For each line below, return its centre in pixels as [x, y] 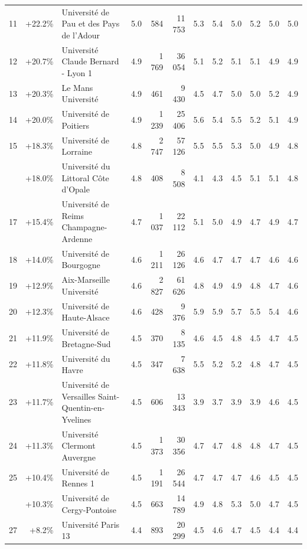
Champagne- [84, 227]
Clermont [79, 445]
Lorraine [77, 151]
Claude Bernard [90, 61]
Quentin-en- [83, 408]
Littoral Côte [85, 177]
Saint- [109, 396]
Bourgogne [81, 265]
